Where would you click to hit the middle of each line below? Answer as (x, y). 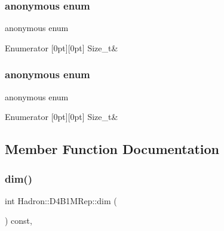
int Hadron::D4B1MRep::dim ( (61, 200)
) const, (19, 221)
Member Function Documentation (112, 149)
